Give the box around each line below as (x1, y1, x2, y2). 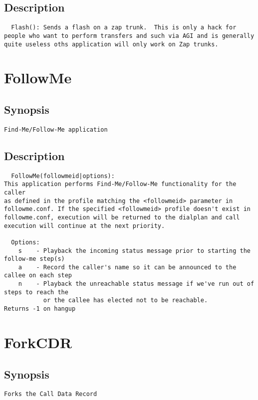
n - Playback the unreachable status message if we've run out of (18, 280, 255, 288)
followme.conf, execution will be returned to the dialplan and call (4, 213, 240, 221)
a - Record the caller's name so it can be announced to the (18, 263, 237, 271)
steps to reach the (4, 288, 68, 296)
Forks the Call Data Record (4, 391, 97, 398)
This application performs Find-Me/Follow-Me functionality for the (4, 181, 237, 188)
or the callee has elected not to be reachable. (43, 297, 208, 304)
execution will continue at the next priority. (4, 222, 165, 229)
